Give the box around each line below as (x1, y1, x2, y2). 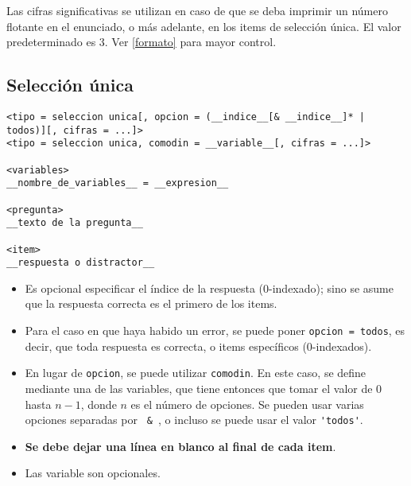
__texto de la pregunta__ (6, 217, 143, 229)
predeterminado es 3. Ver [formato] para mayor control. (6, 33, 277, 50)
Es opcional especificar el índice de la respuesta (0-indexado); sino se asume (25, 279, 394, 296)
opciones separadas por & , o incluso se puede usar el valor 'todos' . (25, 411, 363, 428)
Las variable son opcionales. (25, 465, 161, 481)
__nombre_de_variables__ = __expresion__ (6, 177, 229, 189)
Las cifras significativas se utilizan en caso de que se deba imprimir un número (6, 2, 388, 18)
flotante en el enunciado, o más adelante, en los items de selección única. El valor (6, 17, 401, 34)
